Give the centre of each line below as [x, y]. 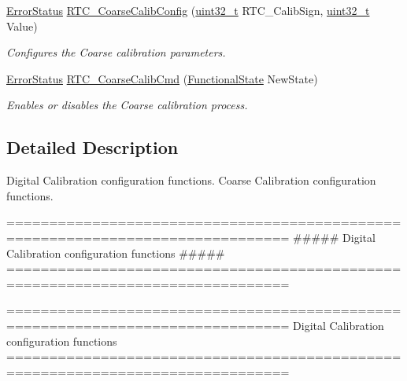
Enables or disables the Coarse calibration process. [127, 105]
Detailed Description [92, 147]
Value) [22, 26]
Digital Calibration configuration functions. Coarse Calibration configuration [191, 180]
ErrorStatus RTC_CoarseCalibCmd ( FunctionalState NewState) [162, 78]
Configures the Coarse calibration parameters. [116, 52]
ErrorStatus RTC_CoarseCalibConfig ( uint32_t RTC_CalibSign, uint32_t [188, 10]
